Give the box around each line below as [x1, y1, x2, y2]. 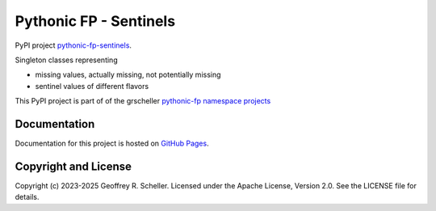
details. [15, 192, 40, 202]
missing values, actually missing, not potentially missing [35, 70, 221, 80]
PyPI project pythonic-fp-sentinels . [15, 40, 132, 50]
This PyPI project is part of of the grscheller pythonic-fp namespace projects [15, 96, 271, 106]
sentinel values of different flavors [35, 81, 149, 91]
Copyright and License [15, 159, 132, 173]
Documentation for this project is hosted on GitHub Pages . [15, 138, 209, 149]
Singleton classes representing [15, 55, 118, 65]
